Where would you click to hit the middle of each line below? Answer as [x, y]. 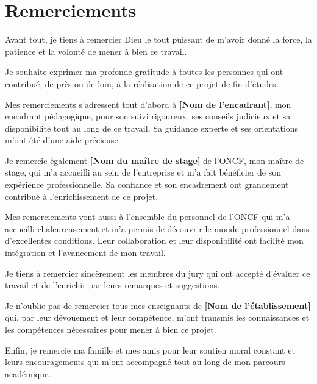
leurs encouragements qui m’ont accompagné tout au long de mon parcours [145, 362]
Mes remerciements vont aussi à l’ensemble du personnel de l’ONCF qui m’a [148, 217]
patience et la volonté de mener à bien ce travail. [96, 51]
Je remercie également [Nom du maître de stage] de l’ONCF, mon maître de [155, 160]
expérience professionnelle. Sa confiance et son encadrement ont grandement [147, 184]
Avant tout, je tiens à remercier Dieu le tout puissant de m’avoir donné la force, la [158, 39]
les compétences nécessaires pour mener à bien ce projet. [111, 329]
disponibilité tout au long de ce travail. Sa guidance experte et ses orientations [152, 128]
